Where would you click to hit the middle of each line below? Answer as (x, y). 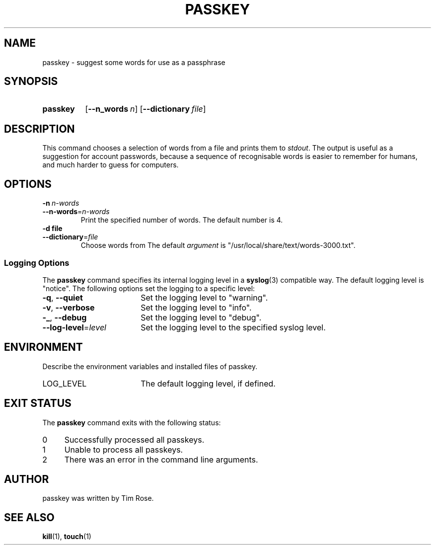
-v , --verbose (69, 307)
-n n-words (61, 203)
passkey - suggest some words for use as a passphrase (134, 62)
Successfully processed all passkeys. (134, 439)
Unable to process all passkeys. (124, 449)
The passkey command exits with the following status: (132, 422)
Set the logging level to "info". (196, 307)
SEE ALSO (29, 517)
